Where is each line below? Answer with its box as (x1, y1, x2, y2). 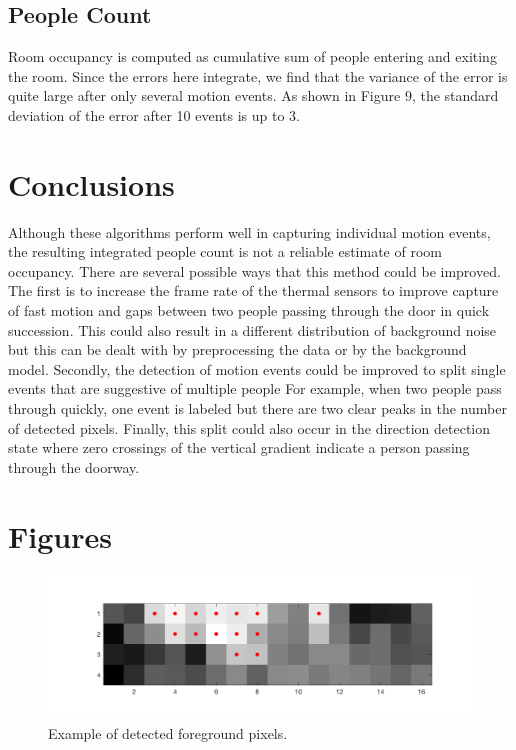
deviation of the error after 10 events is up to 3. (8, 104, 300, 125)
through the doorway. (8, 456, 140, 477)
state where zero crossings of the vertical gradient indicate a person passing (8, 437, 470, 458)
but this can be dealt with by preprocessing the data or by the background (8, 339, 467, 360)
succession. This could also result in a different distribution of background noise (8, 319, 497, 340)
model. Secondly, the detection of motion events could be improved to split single (8, 358, 506, 379)
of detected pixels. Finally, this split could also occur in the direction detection (8, 417, 491, 438)
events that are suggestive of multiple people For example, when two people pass (8, 378, 502, 399)
